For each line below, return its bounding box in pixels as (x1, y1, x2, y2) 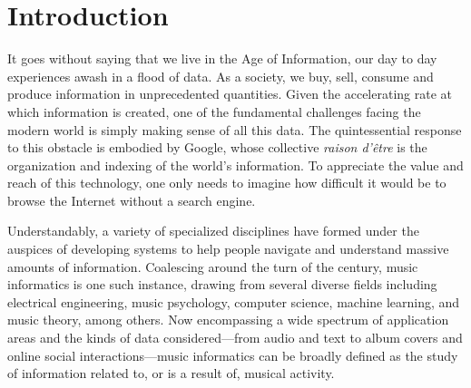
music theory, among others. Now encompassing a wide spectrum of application (7, 310, 449, 329)
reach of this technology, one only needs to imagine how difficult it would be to (7, 173, 446, 192)
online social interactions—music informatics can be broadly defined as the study (7, 345, 458, 364)
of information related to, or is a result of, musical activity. (7, 364, 335, 383)
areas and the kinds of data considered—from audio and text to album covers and (7, 328, 463, 347)
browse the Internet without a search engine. (7, 190, 256, 209)
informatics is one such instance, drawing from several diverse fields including (7, 275, 437, 294)
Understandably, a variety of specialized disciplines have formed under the (7, 221, 419, 240)
